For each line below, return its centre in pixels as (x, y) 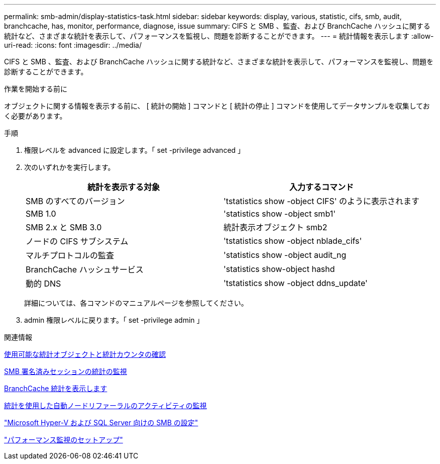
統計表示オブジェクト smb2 (276, 227)
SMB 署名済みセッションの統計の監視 (66, 371)
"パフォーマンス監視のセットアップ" (64, 440)
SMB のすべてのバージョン (75, 201)
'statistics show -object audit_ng (285, 255)
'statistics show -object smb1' (280, 214)
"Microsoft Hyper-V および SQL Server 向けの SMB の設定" (101, 423)
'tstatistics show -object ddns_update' (296, 283)
